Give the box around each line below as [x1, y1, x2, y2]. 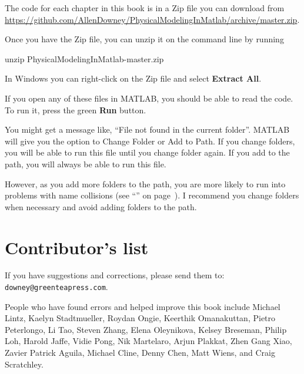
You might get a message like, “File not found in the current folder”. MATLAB [5, 123, 290, 136]
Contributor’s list [5, 235, 149, 259]
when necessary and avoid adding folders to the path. [5, 200, 197, 213]
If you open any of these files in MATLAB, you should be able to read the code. [5, 92, 293, 104]
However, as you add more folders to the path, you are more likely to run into [5, 177, 286, 190]
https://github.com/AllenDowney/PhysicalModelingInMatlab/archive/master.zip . [5, 13, 300, 25]
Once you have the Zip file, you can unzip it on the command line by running [5, 33, 284, 45]
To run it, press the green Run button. [5, 103, 146, 116]
